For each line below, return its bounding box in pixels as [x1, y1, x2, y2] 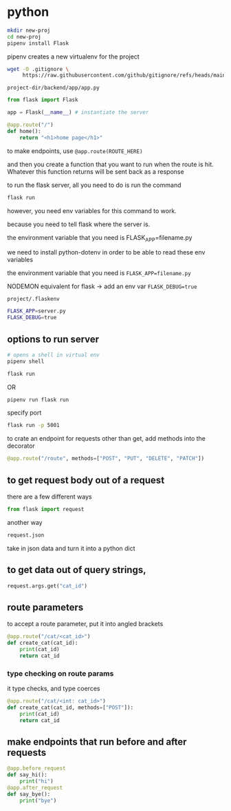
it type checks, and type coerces [7, 684, 100, 693]
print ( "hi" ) [19, 778, 54, 785]
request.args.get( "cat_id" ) [7, 582, 88, 590]
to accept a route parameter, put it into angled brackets [7, 620, 164, 628]
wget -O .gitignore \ [7, 66, 69, 72]
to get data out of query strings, [7, 564, 146, 576]
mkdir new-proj [7, 27, 51, 34]
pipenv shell [7, 358, 45, 365]
